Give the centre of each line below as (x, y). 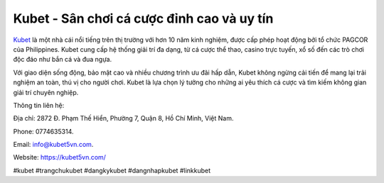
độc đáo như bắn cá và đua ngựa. (63, 60)
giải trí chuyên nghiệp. (46, 92)
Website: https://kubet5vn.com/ (60, 157)
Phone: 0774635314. (43, 131)
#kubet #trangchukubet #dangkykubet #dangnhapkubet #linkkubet (112, 170)
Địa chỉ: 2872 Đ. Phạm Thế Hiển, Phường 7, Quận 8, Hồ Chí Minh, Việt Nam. (123, 118)
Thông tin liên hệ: (39, 105)
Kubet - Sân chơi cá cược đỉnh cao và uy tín (143, 18)
